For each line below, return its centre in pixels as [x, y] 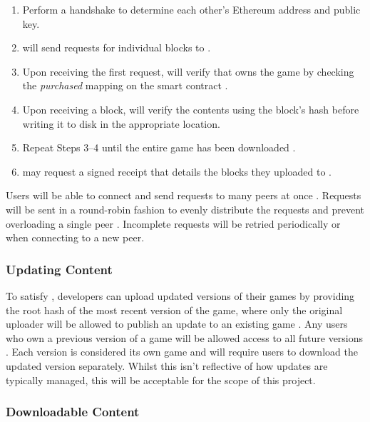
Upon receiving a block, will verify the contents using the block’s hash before [191, 109]
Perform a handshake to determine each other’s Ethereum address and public [191, 9]
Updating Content [59, 269]
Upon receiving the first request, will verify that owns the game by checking [188, 71]
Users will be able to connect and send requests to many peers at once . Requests [184, 195]
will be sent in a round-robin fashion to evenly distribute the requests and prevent [185, 209]
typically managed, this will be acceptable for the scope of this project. [161, 380]
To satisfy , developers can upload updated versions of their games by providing [180, 295]
